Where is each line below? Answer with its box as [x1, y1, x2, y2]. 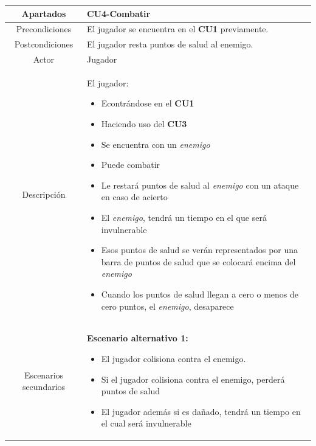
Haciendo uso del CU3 [101, 117, 187, 130]
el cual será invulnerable [101, 417, 191, 430]
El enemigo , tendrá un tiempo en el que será [101, 211, 267, 224]
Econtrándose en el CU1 [101, 97, 194, 110]
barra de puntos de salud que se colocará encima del [101, 255, 296, 268]
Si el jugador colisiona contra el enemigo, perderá [101, 372, 285, 385]
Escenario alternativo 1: [86, 332, 188, 344]
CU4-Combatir [86, 7, 151, 19]
